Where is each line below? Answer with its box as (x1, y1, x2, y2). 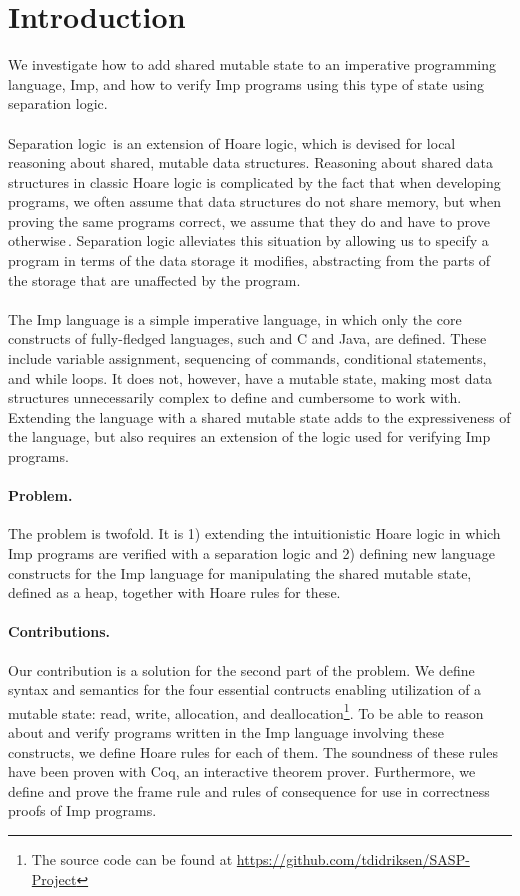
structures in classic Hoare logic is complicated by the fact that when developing (8, 171, 501, 192)
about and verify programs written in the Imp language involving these (8, 722, 444, 742)
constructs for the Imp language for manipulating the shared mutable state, (8, 562, 472, 583)
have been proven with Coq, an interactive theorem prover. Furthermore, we (8, 761, 476, 782)
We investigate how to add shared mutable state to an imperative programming (8, 54, 497, 75)
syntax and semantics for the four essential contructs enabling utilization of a (8, 679, 482, 700)
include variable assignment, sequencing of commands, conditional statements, (8, 348, 487, 369)
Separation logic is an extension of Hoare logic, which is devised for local (8, 132, 456, 153)
